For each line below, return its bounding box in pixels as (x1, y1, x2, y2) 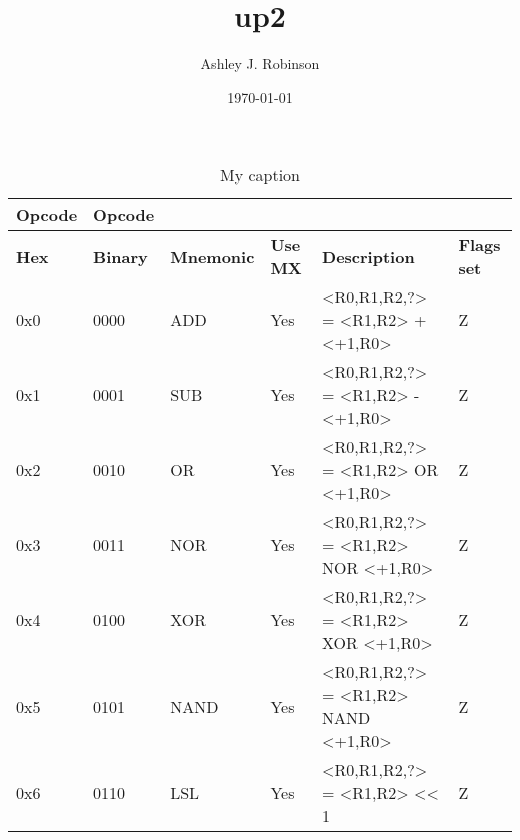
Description (322, 244, 415, 268)
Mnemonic (170, 244, 255, 268)
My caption (219, 163, 301, 187)
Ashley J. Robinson (200, 53, 320, 74)
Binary (93, 244, 148, 268)
